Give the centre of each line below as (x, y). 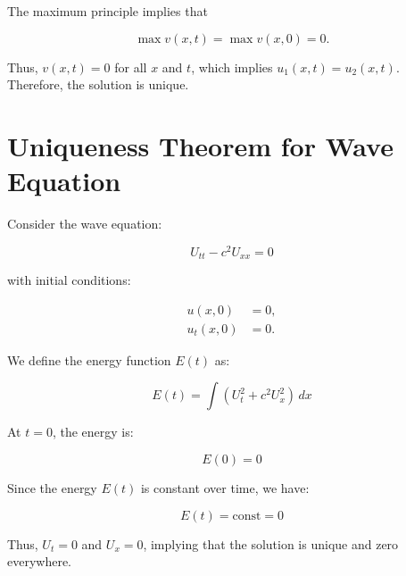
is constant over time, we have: (225, 488)
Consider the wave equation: (85, 224)
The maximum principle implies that (108, 11)
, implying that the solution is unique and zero (271, 543)
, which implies (232, 67)
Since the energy (52, 488)
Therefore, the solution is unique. (98, 84)
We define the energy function (89, 359)
